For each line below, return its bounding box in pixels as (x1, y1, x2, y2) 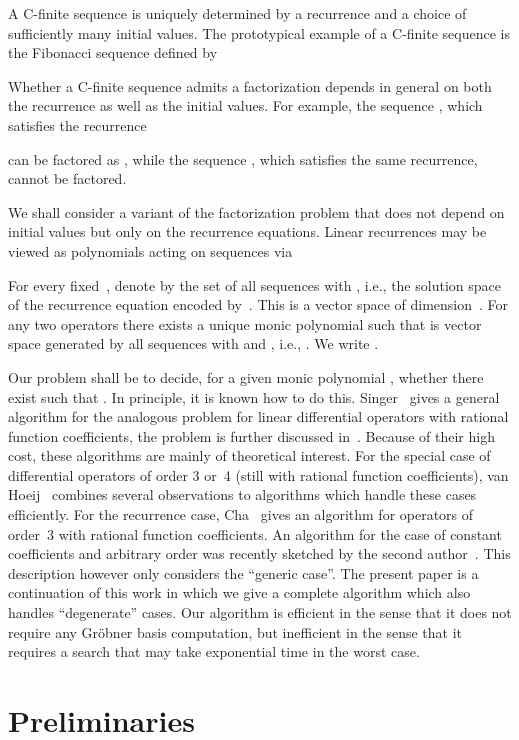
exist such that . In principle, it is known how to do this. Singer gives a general (8, 386, 500, 407)
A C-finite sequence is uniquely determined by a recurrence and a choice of (8, 3, 467, 23)
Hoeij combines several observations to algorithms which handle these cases (8, 484, 477, 505)
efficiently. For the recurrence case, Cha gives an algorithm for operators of (8, 504, 474, 525)
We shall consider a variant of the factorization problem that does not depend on (8, 201, 505, 222)
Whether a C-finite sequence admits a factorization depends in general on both (8, 75, 492, 96)
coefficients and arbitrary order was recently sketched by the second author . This (8, 543, 511, 564)
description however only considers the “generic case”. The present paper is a (8, 562, 479, 583)
